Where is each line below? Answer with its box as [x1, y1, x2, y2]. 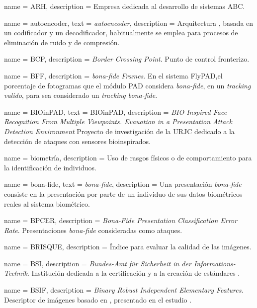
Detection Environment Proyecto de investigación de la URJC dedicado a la [4, 126, 235, 136]
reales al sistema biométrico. [4, 198, 90, 209]
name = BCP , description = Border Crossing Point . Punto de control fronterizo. [4, 54, 250, 64]
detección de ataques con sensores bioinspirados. [4, 136, 151, 146]
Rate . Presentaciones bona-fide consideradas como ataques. [4, 225, 182, 235]
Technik [4, 268, 27, 278]
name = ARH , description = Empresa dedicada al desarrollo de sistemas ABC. [4, 1, 245, 11]
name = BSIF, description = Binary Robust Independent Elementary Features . [4, 285, 244, 295]
